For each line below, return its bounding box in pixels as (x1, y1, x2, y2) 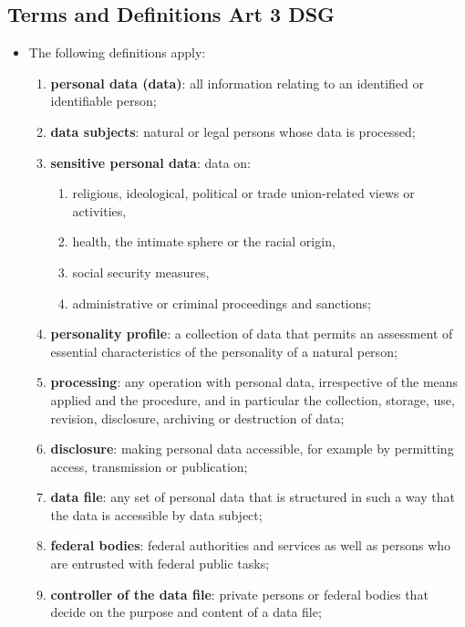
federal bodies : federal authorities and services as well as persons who (50, 536, 451, 555)
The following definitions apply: (28, 43, 206, 62)
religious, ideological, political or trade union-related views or (72, 183, 415, 203)
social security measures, (72, 262, 210, 281)
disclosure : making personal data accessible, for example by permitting (50, 439, 454, 458)
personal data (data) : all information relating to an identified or (50, 73, 424, 92)
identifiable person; (50, 91, 157, 110)
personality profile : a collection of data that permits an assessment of (50, 324, 453, 343)
